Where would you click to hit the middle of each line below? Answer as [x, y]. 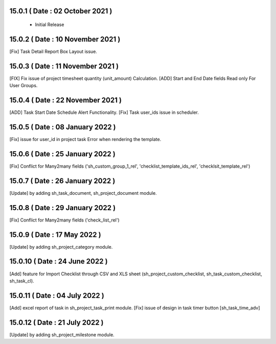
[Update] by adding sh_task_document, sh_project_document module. [83, 193]
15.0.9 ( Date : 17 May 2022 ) [55, 235]
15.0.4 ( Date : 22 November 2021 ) [66, 100]
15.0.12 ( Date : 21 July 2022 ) [57, 322]
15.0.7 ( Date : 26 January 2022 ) [62, 181]
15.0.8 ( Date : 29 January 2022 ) [63, 208]
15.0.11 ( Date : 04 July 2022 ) [57, 296]
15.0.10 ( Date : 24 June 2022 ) [59, 261]
